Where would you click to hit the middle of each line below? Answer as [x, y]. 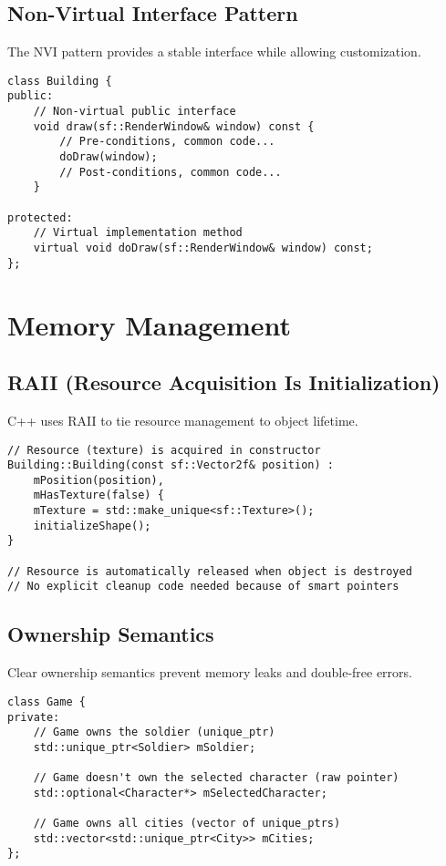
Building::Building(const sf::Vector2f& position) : [171, 465]
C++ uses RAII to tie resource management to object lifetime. [183, 420]
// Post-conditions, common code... [171, 172]
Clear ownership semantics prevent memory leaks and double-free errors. [210, 672]
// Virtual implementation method [138, 233]
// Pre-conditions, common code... [167, 142]
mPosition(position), [99, 480]
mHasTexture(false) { [99, 495]
